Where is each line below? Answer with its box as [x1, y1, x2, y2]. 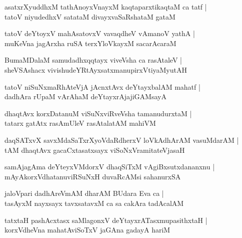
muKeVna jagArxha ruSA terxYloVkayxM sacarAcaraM [4, 38, 176, 48]
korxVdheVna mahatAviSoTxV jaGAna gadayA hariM [4, 224, 170, 235]
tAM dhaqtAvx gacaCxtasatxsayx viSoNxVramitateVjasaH [4, 144, 185, 155]
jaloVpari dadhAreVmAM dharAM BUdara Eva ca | [4, 188, 164, 198]
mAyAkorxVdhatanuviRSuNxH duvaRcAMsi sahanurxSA [4, 171, 181, 181]
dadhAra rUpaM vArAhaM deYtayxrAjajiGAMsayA [4, 91, 166, 102]
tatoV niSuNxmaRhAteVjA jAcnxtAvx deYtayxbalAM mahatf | [4, 81, 200, 92]
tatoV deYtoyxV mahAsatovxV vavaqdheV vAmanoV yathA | [4, 28, 195, 39]
